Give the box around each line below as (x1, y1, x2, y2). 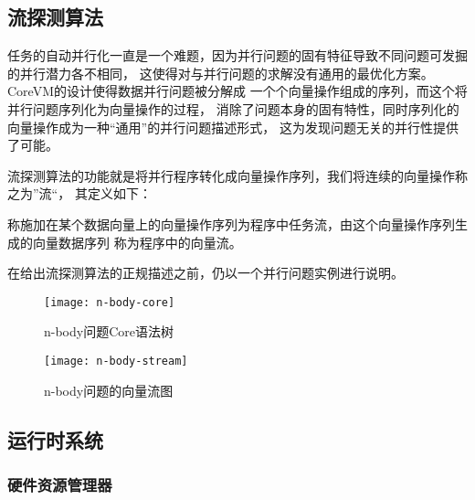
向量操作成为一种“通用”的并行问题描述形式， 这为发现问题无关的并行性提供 (7, 117, 459, 136)
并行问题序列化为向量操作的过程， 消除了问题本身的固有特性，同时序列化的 (7, 99, 459, 118)
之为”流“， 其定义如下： (7, 184, 152, 203)
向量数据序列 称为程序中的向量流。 (32, 232, 242, 251)
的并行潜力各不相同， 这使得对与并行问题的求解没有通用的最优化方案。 (7, 63, 434, 82)
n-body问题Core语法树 (44, 322, 174, 341)
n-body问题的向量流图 (44, 380, 174, 399)
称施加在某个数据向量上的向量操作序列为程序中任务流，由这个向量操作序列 (7, 214, 455, 233)
